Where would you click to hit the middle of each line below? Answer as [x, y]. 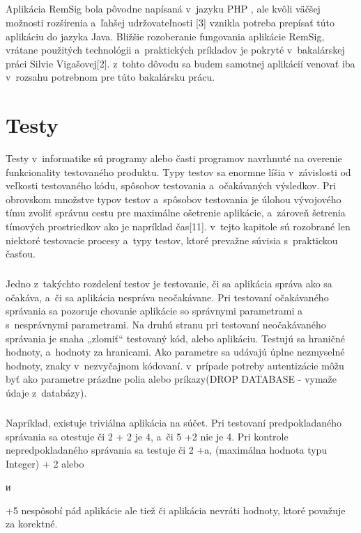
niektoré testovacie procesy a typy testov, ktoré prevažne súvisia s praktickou [172, 240]
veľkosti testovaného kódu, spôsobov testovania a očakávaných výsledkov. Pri [171, 185]
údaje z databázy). [46, 392]
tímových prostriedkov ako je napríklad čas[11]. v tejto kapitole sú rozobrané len [178, 226]
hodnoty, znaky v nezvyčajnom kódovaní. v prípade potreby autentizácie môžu [175, 365]
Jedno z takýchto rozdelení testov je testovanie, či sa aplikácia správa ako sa [169, 284]
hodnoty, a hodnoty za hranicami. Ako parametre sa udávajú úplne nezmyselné [175, 352]
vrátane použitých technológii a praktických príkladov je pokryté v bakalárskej [175, 50]
